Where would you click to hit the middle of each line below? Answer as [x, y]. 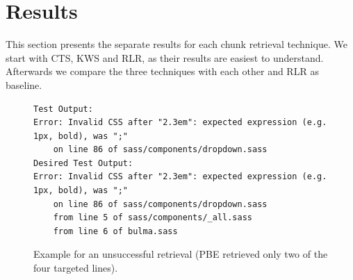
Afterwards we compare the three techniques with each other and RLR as [162, 71]
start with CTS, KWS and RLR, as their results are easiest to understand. [165, 57]
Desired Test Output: [83, 163]
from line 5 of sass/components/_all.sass [153, 218]
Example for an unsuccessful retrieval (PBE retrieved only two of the [181, 254]
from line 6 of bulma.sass [115, 231]
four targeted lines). [76, 268]
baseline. [24, 84]
